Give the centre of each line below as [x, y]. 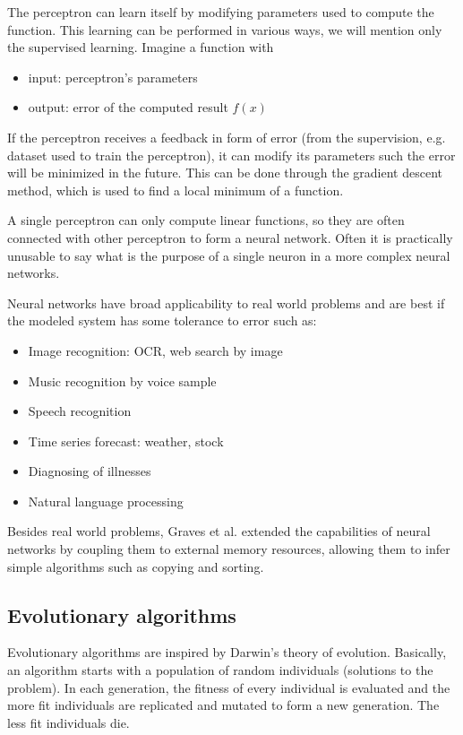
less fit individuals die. [69, 722]
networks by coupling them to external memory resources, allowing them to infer [229, 549]
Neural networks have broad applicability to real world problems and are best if [226, 303]
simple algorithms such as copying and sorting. [136, 566]
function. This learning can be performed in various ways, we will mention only [225, 29]
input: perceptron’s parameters [113, 77]
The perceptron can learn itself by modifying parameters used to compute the [221, 12]
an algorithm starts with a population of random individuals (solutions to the [220, 670]
